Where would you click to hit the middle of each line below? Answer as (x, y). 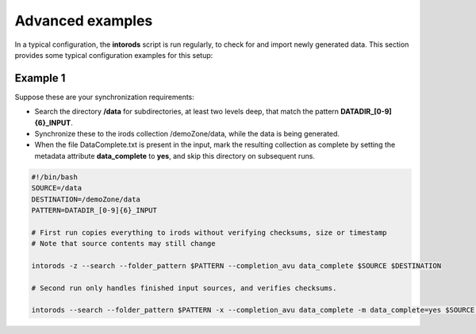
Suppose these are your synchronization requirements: (104, 97)
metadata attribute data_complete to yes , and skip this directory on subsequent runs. (175, 155)
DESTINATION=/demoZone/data (86, 199)
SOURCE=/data (57, 188)
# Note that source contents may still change (123, 244)
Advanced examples (84, 21)
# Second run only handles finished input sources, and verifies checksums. (184, 288)
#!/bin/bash (55, 177)
